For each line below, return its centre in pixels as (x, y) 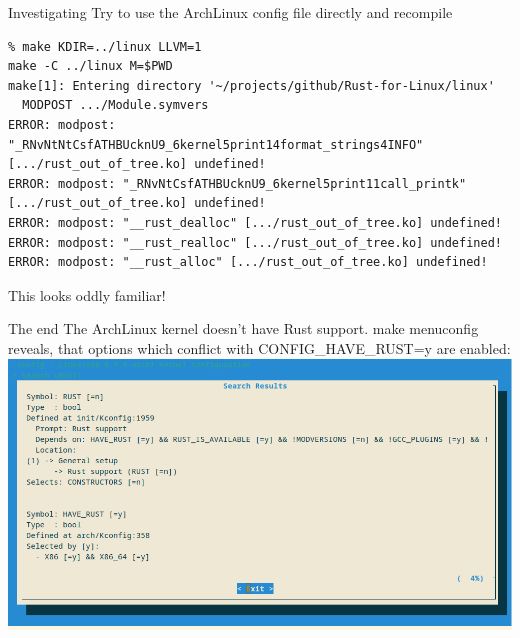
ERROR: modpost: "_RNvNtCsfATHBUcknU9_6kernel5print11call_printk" (237, 183)
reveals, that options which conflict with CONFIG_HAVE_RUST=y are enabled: (259, 347)
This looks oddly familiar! (87, 294)
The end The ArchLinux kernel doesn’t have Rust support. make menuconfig (243, 328)
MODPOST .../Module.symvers (115, 105)
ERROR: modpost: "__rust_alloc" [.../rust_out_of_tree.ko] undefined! (248, 262)
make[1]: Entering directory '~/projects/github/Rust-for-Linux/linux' (251, 85)
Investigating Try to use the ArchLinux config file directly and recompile (230, 12)
